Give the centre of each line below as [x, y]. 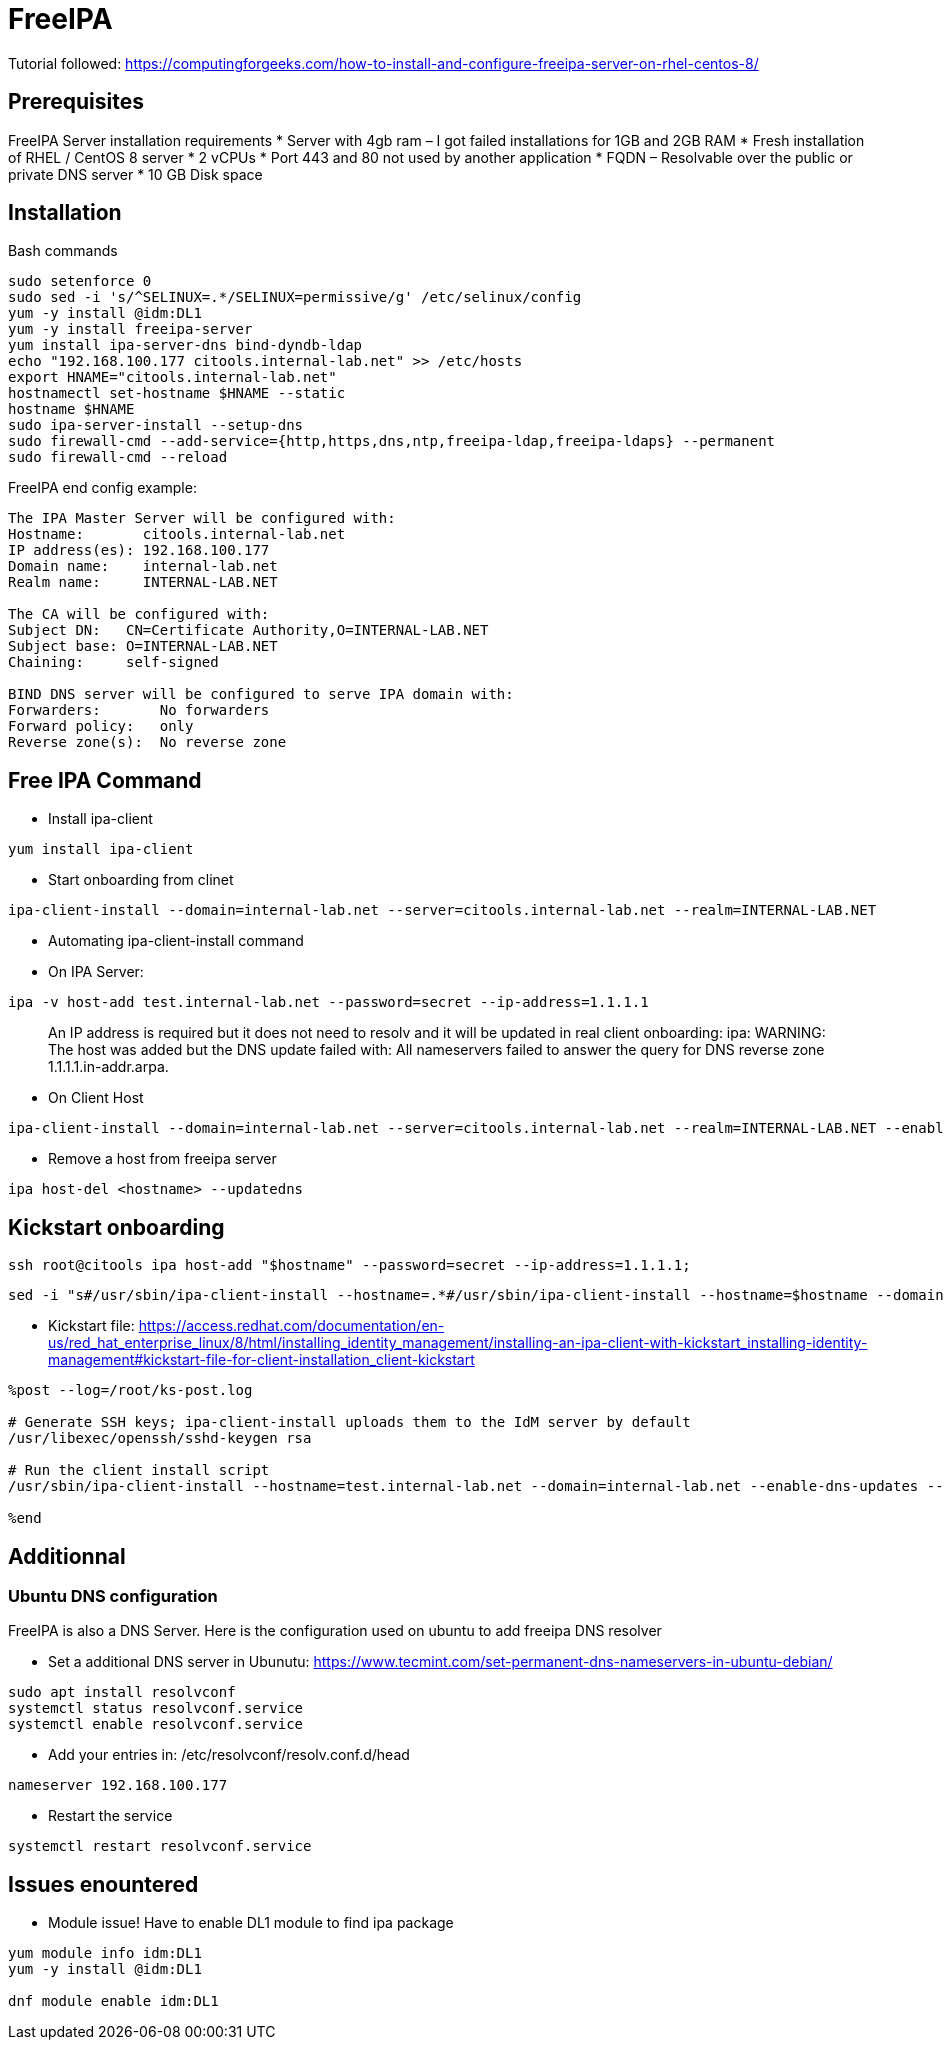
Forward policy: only [101, 726]
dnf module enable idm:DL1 [113, 2001]
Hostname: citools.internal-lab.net [177, 534]
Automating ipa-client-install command [176, 941]
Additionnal [67, 1556]
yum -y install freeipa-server [130, 329]
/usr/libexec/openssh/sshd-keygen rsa [160, 1438]
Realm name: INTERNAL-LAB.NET [143, 582]
